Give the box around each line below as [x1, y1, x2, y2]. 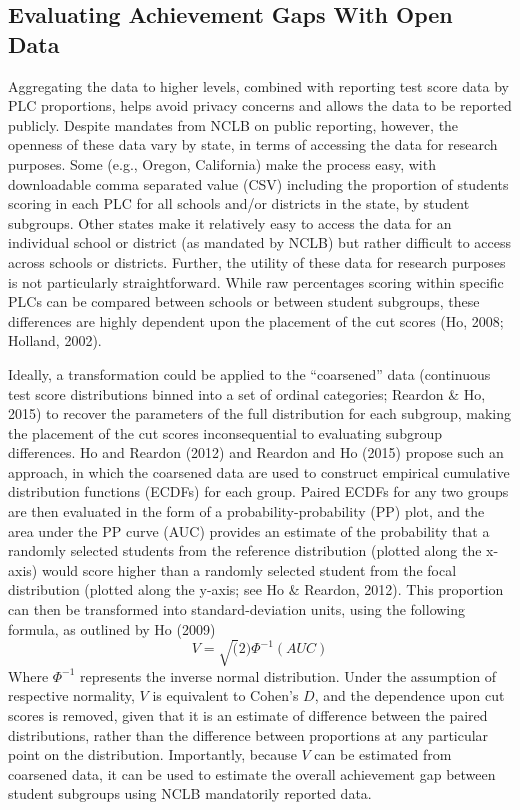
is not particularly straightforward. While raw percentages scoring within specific [8, 271, 504, 292]
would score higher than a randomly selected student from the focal [41, 559, 457, 580]
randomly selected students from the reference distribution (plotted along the [8, 540, 482, 561]
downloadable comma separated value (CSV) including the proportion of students [8, 173, 509, 194]
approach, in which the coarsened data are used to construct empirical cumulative [8, 461, 510, 482]
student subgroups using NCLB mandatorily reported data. [8, 783, 372, 804]
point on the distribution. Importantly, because [8, 744, 297, 765]
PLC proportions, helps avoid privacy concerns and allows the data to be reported [8, 95, 512, 116]
